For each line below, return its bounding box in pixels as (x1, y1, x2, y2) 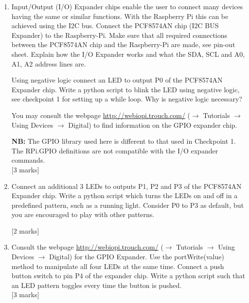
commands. (11, 155, 45, 165)
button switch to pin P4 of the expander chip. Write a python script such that (11, 270, 245, 281)
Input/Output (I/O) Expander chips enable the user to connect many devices (11, 1, 243, 11)
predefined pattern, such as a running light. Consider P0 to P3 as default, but (11, 200, 244, 210)
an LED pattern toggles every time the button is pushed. (11, 280, 182, 290)
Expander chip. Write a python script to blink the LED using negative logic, (11, 84, 240, 94)
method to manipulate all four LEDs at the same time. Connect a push (11, 261, 224, 271)
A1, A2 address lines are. (11, 58, 86, 68)
